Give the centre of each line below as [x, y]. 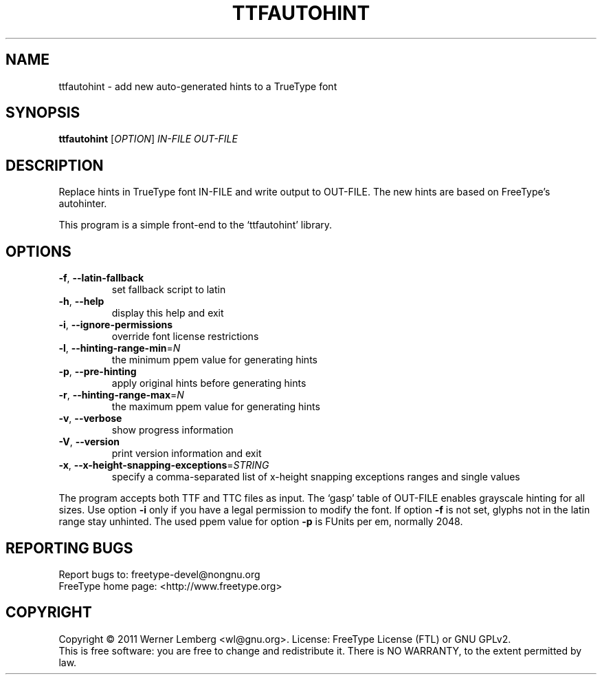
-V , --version [89, 442]
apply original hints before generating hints [209, 383]
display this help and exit [168, 313]
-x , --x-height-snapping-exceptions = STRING [164, 465]
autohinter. [83, 204]
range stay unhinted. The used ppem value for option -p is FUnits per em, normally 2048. [261, 522]
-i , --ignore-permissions [116, 325]
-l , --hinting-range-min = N [120, 348]
